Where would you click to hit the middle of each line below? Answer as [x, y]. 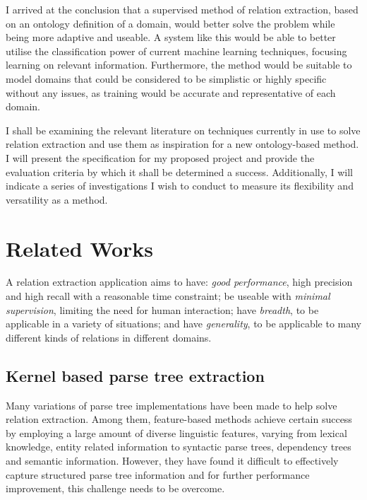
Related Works [80, 248]
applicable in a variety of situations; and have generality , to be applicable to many [183, 324]
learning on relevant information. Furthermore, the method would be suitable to [179, 65]
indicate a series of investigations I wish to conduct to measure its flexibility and [180, 186]
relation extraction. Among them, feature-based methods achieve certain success [179, 419]
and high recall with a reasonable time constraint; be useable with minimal [168, 296]
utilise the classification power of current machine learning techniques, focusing [176, 51]
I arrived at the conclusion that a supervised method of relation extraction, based [182, 9]
